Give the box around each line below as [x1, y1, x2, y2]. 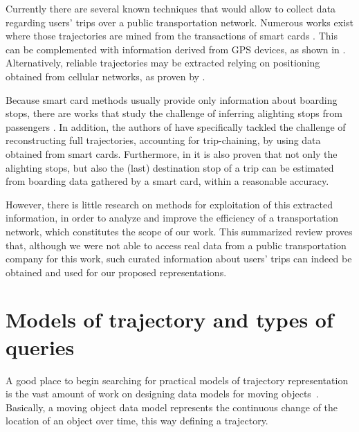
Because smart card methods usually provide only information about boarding [6, 92, 338, 107]
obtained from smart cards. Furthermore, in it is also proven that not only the [6, 146, 338, 161]
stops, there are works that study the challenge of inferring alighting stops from [6, 106, 342, 120]
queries [6, 332, 75, 361]
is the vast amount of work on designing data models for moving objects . [6, 386, 319, 401]
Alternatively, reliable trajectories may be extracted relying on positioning [6, 55, 320, 70]
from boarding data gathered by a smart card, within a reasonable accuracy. [6, 174, 329, 188]
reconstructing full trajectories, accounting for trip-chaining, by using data [6, 133, 321, 147]
